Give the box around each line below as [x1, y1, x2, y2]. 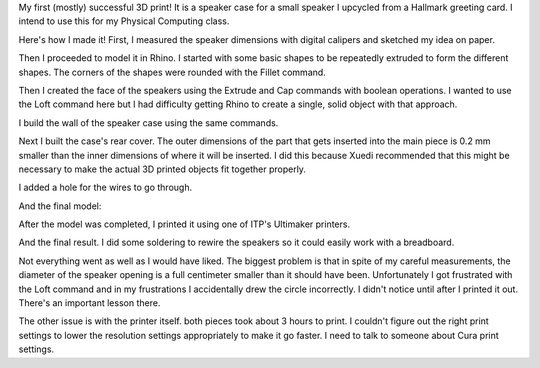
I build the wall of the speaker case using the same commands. [18, 116, 279, 129]
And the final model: [18, 200, 102, 212]
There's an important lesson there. [18, 297, 161, 309]
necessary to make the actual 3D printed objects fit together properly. [18, 163, 307, 175]
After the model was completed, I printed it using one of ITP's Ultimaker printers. [18, 218, 350, 230]
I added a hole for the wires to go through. [18, 181, 193, 194]
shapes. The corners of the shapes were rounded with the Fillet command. [18, 66, 327, 78]
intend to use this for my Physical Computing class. [18, 15, 230, 27]
